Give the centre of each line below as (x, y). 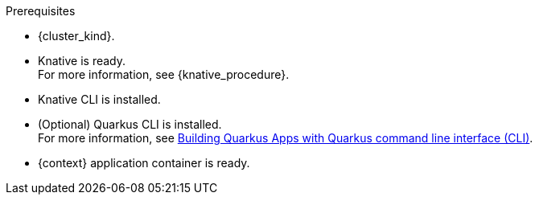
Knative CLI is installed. (99, 99)
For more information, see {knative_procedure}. (164, 74)
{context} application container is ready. (144, 163)
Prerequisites (41, 11)
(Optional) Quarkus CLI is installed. (130, 124)
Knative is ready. (82, 61)
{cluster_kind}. (76, 36)
